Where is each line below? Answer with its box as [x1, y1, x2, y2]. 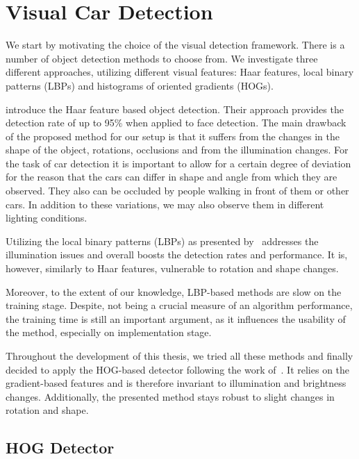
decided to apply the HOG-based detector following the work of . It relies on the [6, 362, 350, 376]
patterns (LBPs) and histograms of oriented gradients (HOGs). [6, 78, 274, 92]
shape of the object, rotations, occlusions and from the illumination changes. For [6, 142, 349, 157]
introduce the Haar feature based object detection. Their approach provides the [6, 101, 344, 116]
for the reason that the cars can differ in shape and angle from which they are [6, 169, 337, 184]
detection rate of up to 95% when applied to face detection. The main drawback [6, 115, 347, 130]
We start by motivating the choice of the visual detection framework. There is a [6, 37, 345, 52]
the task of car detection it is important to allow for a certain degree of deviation [6, 156, 351, 170]
